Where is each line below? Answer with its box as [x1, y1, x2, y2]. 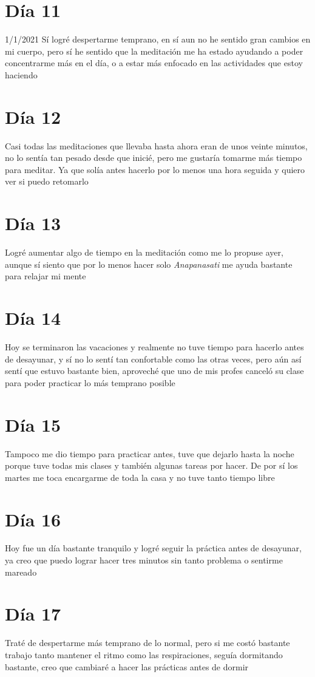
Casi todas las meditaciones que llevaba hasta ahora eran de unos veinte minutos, [5, 139, 308, 152]
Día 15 [5, 412, 61, 437]
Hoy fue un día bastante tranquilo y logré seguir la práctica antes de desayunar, [5, 542, 302, 554]
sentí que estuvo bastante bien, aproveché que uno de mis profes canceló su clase [5, 364, 304, 377]
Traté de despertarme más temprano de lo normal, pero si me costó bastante [5, 636, 290, 649]
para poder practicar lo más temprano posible [5, 376, 175, 389]
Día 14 [5, 305, 61, 330]
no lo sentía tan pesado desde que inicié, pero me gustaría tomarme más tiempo [5, 151, 302, 164]
